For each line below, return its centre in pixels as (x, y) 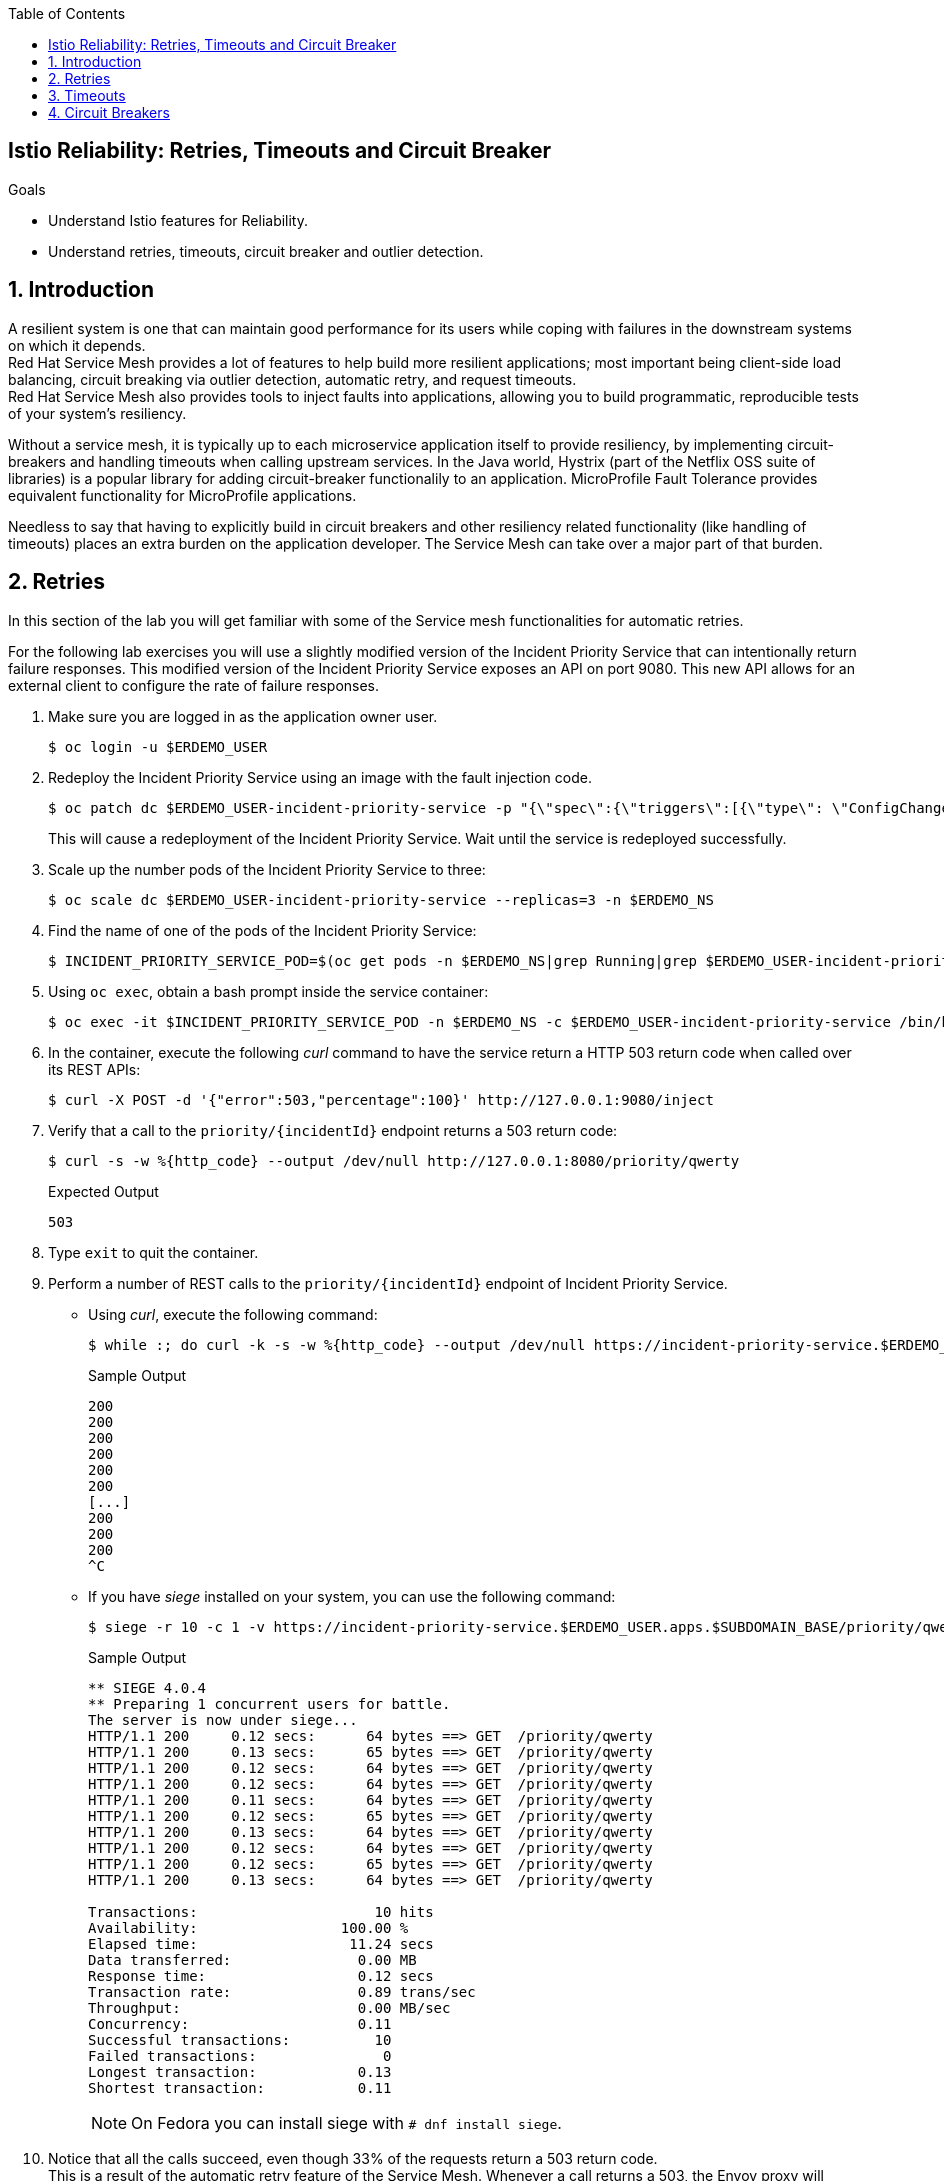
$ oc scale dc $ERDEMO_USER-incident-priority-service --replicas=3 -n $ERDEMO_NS (381, 899)
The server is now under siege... (223, 1719)
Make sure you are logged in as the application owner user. (243, 716)
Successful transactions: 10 (240, 2039)
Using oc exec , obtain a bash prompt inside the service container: (268, 991)
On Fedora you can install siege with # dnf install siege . (346, 2122)
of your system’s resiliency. (97, 413)
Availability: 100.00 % (248, 1927)
